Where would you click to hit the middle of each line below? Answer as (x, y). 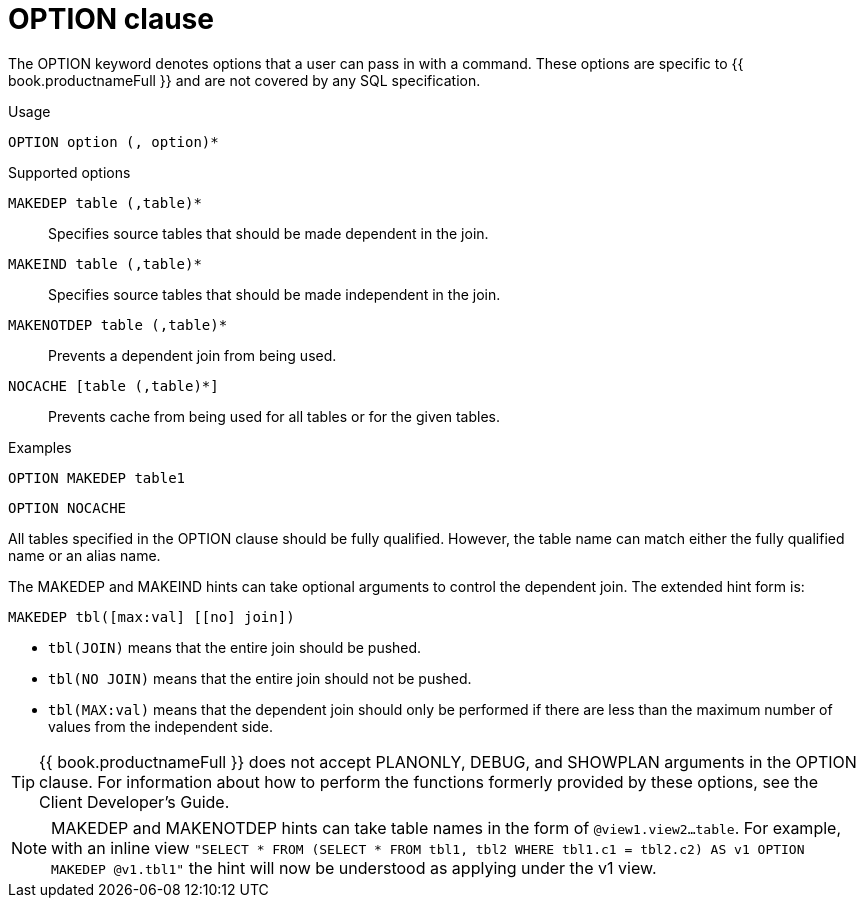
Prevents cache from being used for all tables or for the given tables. (274, 416)
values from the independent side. (161, 726)
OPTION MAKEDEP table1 (97, 477)
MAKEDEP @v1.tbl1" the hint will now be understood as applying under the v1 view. (354, 867)
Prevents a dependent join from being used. (192, 355)
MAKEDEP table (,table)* (105, 202)
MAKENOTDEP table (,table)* (118, 324)
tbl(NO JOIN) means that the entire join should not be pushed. (260, 678)
